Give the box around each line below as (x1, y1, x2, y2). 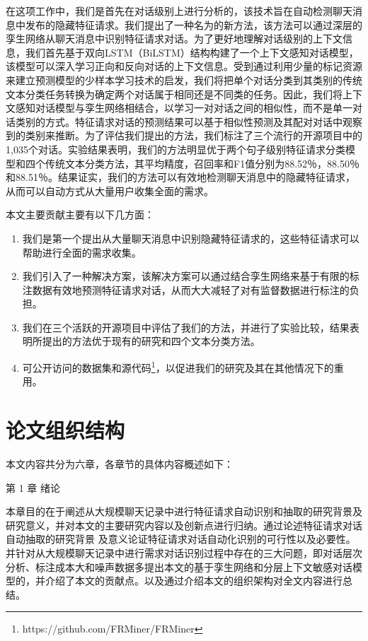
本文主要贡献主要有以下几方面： (6, 207, 154, 222)
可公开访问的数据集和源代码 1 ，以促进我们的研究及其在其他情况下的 (22, 358, 334, 375)
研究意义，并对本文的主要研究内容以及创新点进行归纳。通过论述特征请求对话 (6, 517, 362, 532)
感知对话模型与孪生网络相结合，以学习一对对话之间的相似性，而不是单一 (15, 100, 352, 115)
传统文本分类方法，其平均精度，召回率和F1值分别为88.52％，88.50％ (45, 155, 360, 170)
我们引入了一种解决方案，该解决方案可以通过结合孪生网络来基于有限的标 (22, 269, 360, 283)
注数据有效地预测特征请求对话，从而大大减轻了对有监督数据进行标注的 (22, 282, 350, 297)
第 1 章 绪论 (6, 480, 60, 495)
